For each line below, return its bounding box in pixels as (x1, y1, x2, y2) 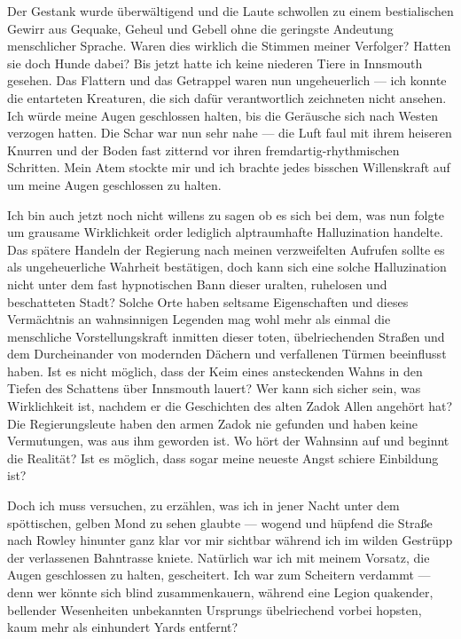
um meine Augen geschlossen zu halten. (7, 175, 222, 193)
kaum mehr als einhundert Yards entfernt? (7, 618, 238, 636)
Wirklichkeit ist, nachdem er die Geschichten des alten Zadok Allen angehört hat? (7, 397, 453, 415)
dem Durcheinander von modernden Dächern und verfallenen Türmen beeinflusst (7, 344, 447, 363)
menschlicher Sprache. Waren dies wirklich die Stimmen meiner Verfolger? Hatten (7, 36, 451, 55)
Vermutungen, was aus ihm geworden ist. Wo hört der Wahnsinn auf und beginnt (7, 431, 449, 450)
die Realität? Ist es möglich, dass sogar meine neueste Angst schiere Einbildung (7, 448, 439, 467)
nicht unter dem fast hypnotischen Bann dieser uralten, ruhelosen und (7, 274, 387, 293)
